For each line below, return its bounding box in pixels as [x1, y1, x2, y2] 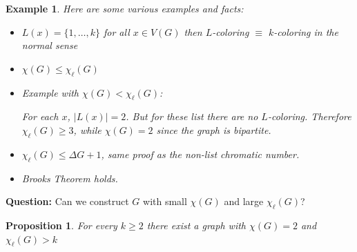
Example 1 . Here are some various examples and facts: [6, 1, 244, 15]
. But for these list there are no [126, 109, 258, 124]
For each [21, 109, 59, 124]
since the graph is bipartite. [156, 122, 271, 137]
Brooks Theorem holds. [21, 171, 118, 185]
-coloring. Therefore [267, 109, 351, 124]
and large [224, 194, 264, 209]
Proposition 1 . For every [6, 217, 117, 232]
